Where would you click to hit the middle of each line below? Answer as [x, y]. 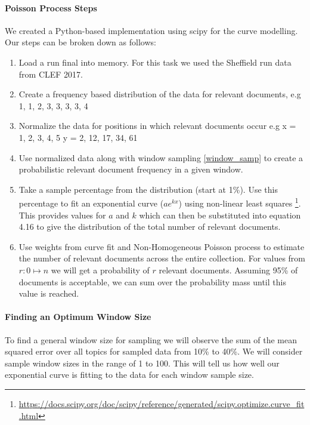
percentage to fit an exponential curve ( [91, 203]
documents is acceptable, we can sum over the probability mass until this [152, 281]
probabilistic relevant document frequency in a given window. [131, 169]
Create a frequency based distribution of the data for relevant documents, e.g [160, 94]
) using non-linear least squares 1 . [240, 202]
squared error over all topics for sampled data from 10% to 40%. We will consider [154, 351]
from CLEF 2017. [51, 74]
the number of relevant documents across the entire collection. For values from [162, 258]
